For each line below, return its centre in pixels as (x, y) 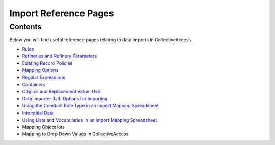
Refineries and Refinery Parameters (59, 56)
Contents (25, 27)
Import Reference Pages (62, 13)
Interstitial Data (38, 113)
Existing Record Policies (47, 63)
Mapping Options (40, 70)
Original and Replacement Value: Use (61, 92)
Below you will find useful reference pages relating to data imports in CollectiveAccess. (101, 40)
